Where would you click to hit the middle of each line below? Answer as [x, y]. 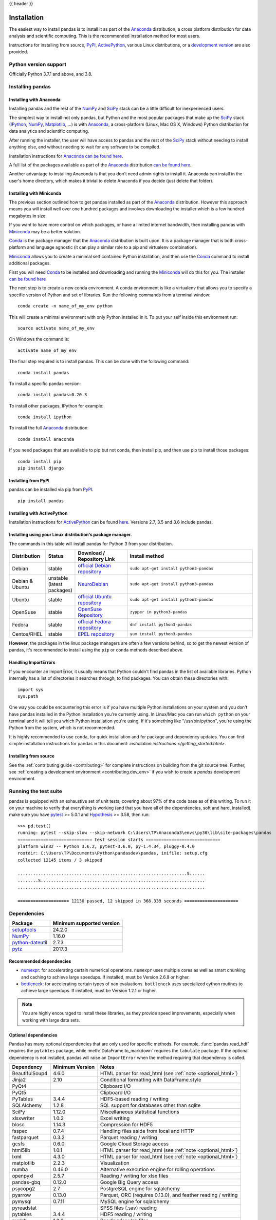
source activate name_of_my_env [56, 328]
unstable [58, 578]
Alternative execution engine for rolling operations [157, 1170]
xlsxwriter [23, 1118]
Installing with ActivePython [38, 513]
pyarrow [21, 1195]
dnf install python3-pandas [161, 625]
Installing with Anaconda [35, 100]
